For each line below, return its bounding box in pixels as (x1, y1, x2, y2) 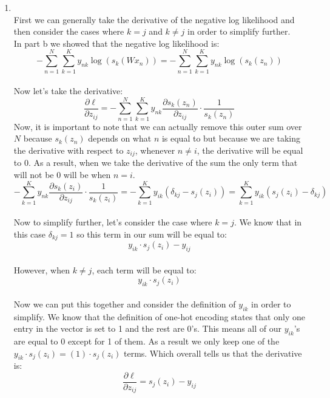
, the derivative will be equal (197, 144, 303, 156)
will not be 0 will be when (13, 168, 111, 181)
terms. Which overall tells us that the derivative (123, 346, 302, 359)
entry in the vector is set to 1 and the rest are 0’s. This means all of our (13, 322, 282, 335)
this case (13, 227, 46, 240)
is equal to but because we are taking (161, 132, 301, 145)
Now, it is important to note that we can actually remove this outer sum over (13, 120, 302, 132)
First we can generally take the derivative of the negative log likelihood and (13, 13, 295, 26)
